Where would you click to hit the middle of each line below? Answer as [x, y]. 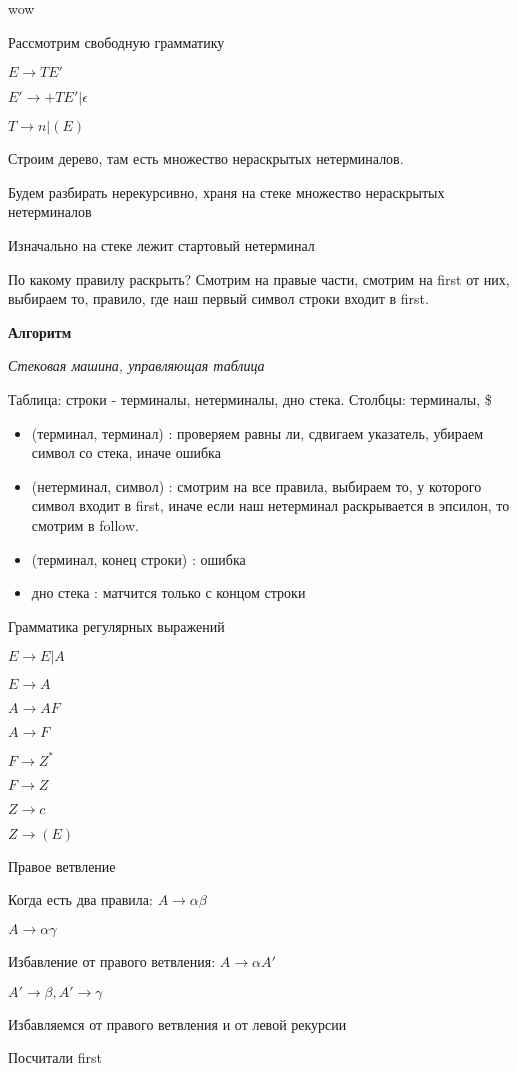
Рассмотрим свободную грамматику [116, 41]
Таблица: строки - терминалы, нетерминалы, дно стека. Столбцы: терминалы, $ [250, 398]
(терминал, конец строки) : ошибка [138, 558]
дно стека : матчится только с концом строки [168, 592]
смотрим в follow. [85, 524]
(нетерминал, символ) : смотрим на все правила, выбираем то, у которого [256, 485]
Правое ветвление [62, 865]
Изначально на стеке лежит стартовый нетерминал [161, 244]
